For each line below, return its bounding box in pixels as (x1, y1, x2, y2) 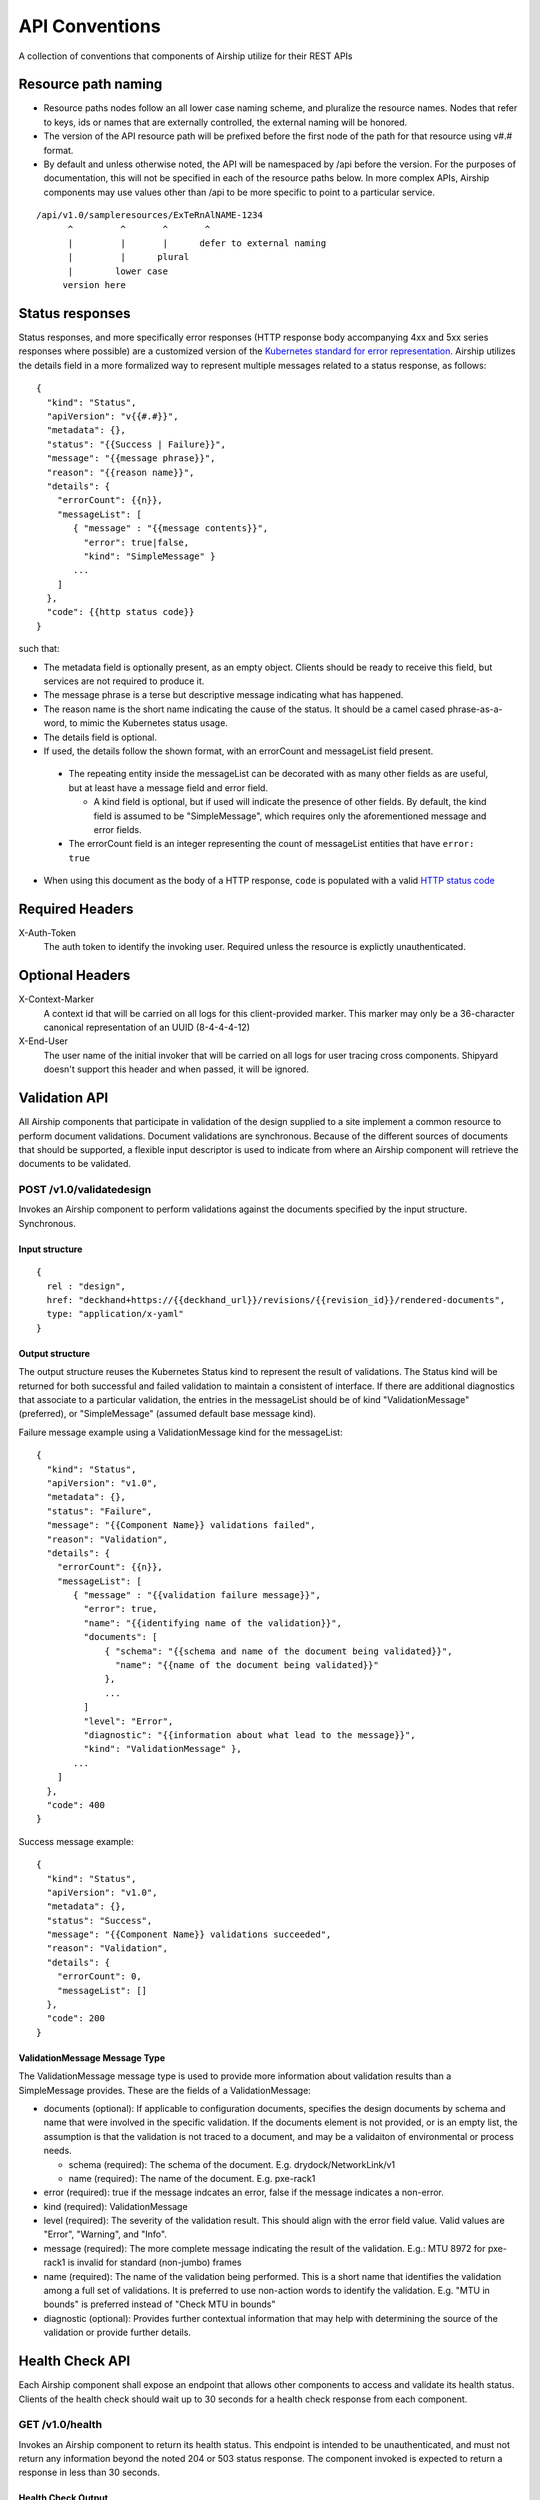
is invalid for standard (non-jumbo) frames (67, 2256, 242, 2269)
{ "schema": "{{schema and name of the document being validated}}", (104, 1645, 453, 1657)
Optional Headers (18, 967, 131, 984)
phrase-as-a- (447, 703, 504, 715)
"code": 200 (46, 2013, 105, 2024)
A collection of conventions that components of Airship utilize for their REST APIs (18, 50, 353, 62)
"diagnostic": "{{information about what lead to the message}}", (83, 1729, 416, 1740)
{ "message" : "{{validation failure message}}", (73, 1590, 322, 1601)
